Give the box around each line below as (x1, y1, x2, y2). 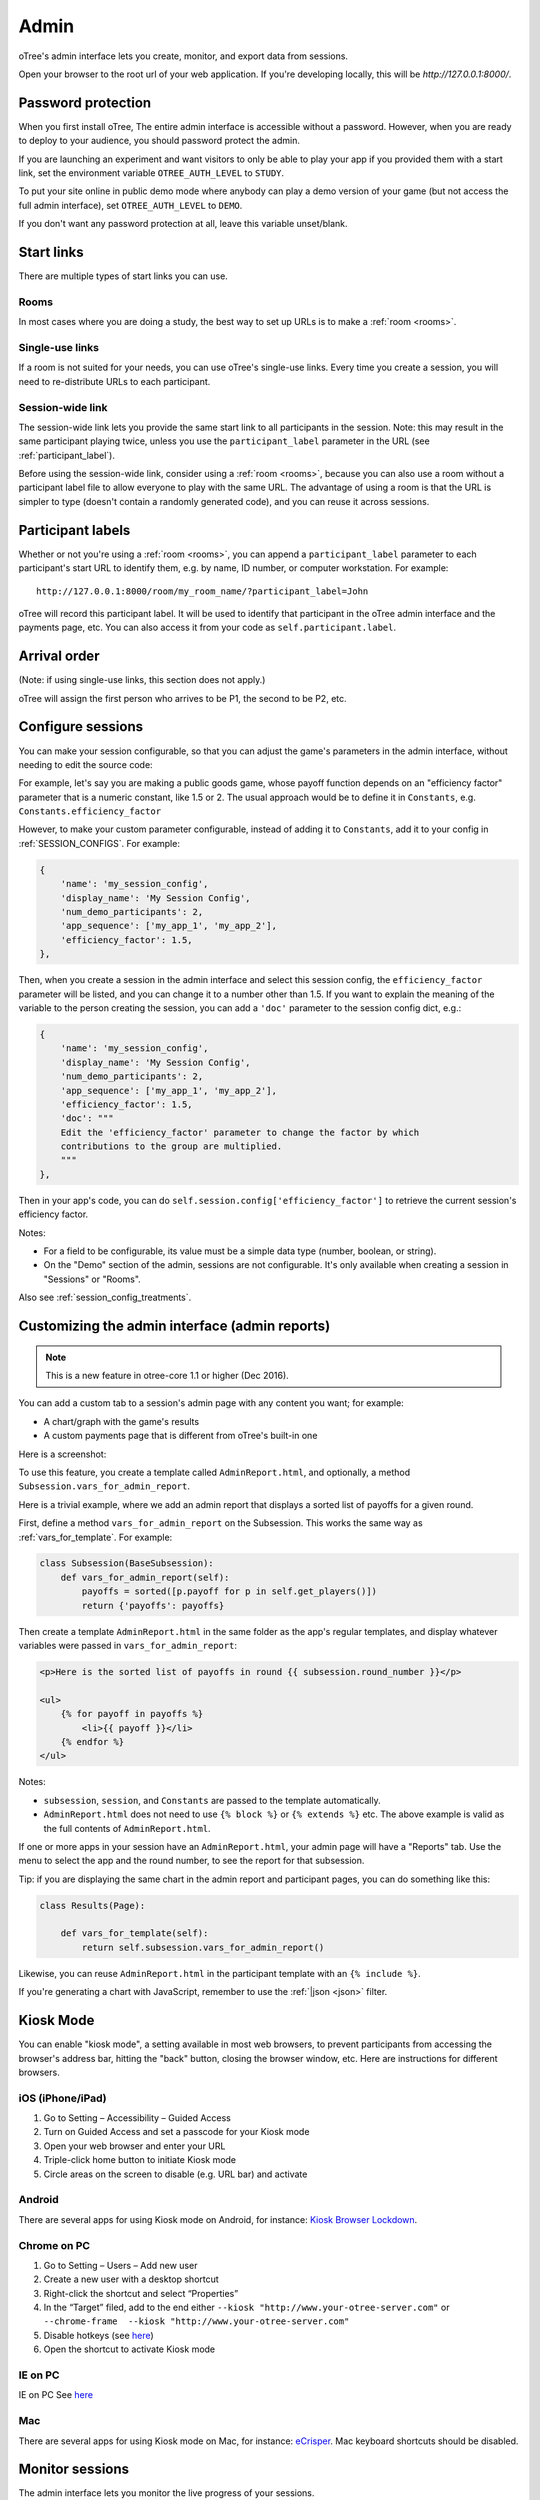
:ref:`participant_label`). (18, 449, 115, 461)
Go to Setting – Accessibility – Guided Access (43, 2112, 232, 2124)
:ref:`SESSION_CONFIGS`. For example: (18, 837, 180, 849)
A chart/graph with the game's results (43, 1415, 200, 1427)
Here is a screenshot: (18, 1448, 107, 1460)
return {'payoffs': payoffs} (81, 1600, 225, 1611)
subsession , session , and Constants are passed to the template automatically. (43, 1794, 381, 1806)
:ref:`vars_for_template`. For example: (18, 1531, 173, 1543)
